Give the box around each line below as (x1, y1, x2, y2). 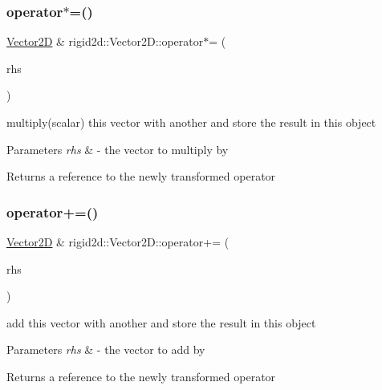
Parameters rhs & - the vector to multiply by (6, 140, 229, 157)
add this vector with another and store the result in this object (6, 314, 316, 331)
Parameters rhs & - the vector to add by (6, 341, 205, 358)
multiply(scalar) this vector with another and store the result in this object (6, 114, 376, 130)
